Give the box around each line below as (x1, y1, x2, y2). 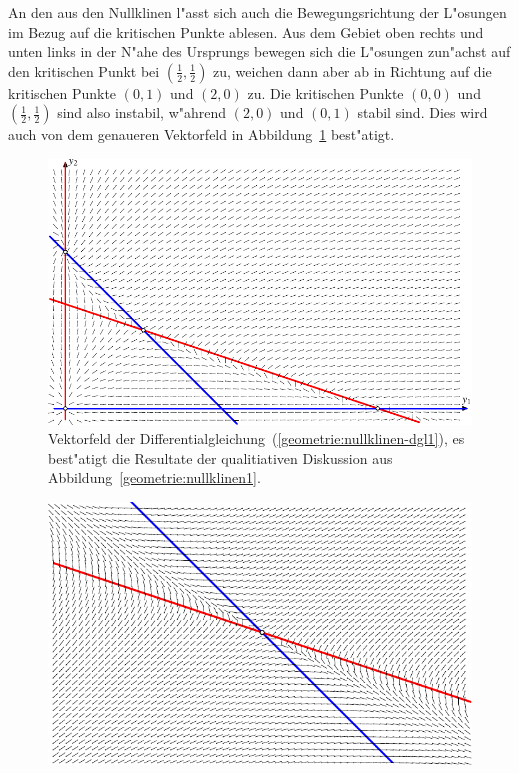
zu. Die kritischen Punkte (247, 82, 404, 103)
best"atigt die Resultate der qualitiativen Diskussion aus (48, 447, 393, 468)
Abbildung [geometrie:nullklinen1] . (48, 467, 261, 488)
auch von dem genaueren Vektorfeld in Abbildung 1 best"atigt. (8, 124, 395, 145)
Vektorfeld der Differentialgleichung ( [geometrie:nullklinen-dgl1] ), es (48, 428, 465, 449)
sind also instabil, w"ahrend (57, 102, 227, 123)
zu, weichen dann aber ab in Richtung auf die (213, 60, 492, 81)
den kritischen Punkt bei (8, 60, 160, 81)
